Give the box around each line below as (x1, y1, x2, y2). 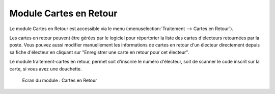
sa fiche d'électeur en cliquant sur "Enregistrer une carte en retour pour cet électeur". (9, 49, 189, 55)
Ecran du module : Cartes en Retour (22, 77, 97, 83)
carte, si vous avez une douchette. (9, 65, 82, 72)
